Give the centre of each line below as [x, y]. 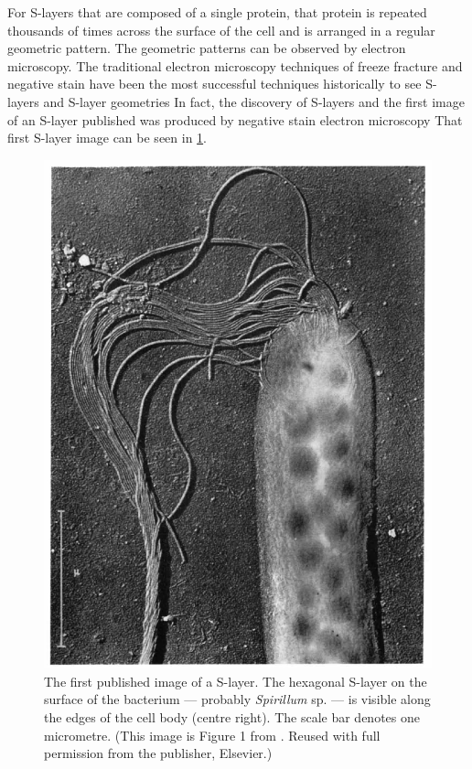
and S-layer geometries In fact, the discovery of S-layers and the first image [254, 101]
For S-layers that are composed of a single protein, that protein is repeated [217, 12]
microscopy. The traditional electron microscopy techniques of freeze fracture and [235, 65]
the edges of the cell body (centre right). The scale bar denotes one [232, 716]
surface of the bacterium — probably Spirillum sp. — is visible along [237, 699]
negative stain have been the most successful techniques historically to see [215, 84]
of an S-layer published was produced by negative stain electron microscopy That [235, 119]
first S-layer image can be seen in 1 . [107, 138]
